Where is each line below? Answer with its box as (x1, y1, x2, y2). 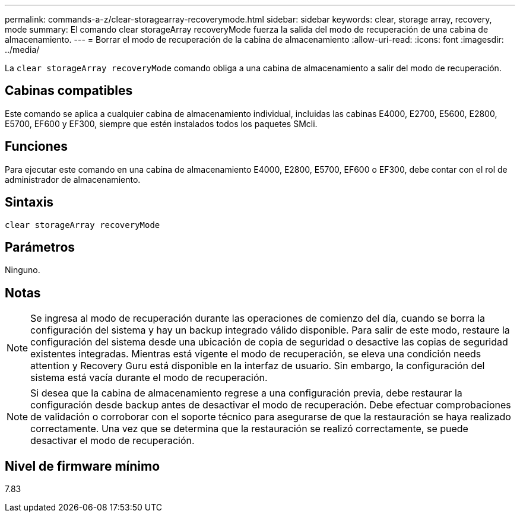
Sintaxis (5, 195, 54, 210)
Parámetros (5, 239, 75, 255)
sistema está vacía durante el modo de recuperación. (30, 372, 268, 384)
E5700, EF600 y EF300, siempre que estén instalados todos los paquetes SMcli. (5, 118, 318, 129)
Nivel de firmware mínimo (5, 458, 160, 474)
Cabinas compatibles (5, 83, 133, 99)
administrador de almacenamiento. (5, 174, 141, 185)
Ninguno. (5, 265, 40, 275)
